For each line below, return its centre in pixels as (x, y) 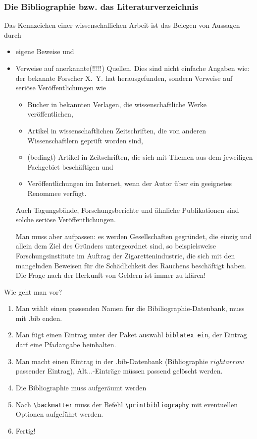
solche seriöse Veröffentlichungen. (66, 219)
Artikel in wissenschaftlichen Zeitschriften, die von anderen (117, 130)
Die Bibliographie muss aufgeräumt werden (81, 387)
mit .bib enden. (39, 318)
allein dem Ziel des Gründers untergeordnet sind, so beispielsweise (116, 246)
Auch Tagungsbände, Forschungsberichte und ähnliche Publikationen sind (127, 210)
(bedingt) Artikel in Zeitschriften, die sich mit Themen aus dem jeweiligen (140, 157)
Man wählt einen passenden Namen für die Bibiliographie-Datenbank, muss (130, 308)
